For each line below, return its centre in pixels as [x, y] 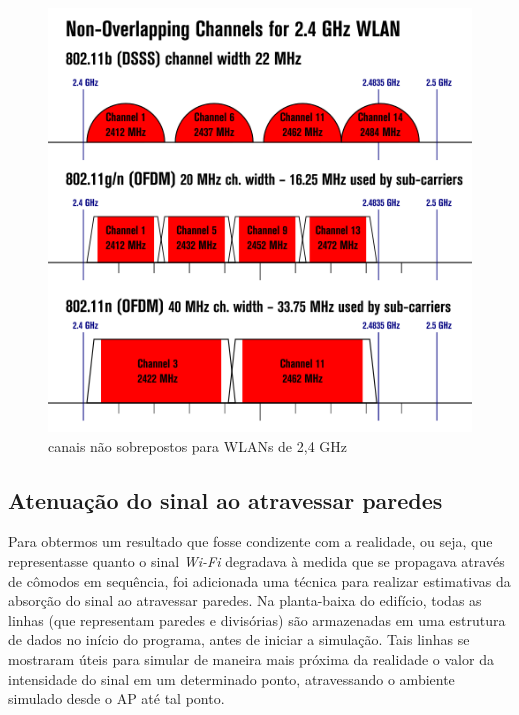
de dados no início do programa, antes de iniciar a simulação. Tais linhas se [239, 639]
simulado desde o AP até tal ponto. [116, 698]
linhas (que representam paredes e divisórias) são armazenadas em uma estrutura [257, 619]
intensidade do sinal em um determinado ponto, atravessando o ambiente [231, 678]
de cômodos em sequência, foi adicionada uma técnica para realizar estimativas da [259, 580]
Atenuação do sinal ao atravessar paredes [225, 499]
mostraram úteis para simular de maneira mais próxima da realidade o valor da [251, 658]
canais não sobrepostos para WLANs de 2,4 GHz [198, 445]
